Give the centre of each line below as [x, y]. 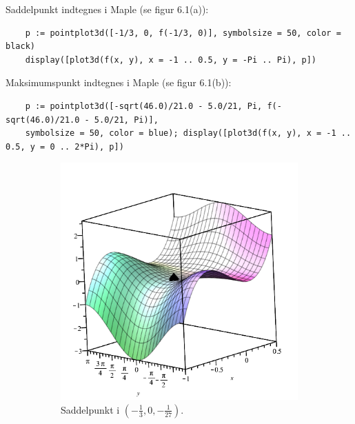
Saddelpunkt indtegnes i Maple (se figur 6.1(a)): [107, 9]
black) [20, 47]
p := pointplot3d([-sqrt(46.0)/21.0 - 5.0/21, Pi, [144, 106]
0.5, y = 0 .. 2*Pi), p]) [65, 147]
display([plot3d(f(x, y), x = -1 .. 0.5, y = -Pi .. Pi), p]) [171, 60]
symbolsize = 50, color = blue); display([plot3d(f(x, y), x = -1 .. [188, 133]
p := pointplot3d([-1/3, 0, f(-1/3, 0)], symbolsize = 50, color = [183, 33]
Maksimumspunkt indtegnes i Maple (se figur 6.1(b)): [119, 82]
